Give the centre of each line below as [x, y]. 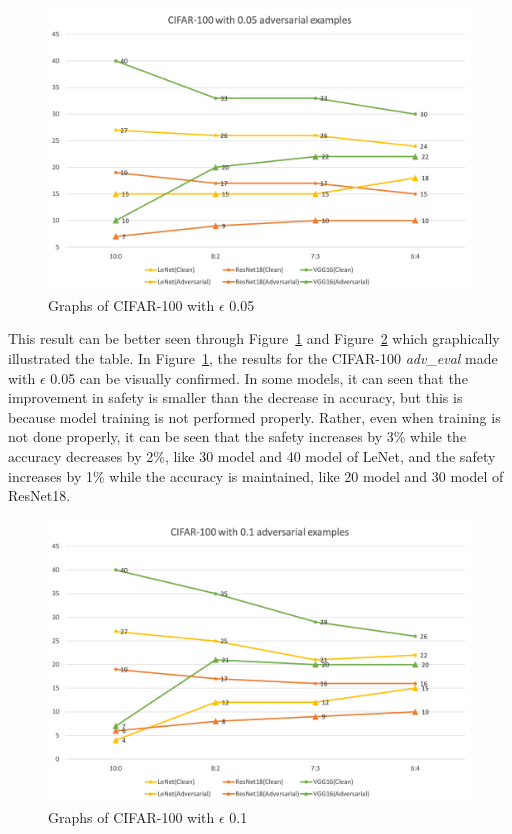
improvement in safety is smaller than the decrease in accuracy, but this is [235, 397]
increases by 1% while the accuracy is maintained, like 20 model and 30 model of [256, 475]
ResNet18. [39, 495]
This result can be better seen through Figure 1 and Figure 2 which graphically [254, 338]
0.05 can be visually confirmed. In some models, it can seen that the [259, 377]
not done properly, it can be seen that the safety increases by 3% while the [237, 436]
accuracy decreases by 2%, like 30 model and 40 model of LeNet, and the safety [252, 455]
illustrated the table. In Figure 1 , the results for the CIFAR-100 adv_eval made [253, 358]
